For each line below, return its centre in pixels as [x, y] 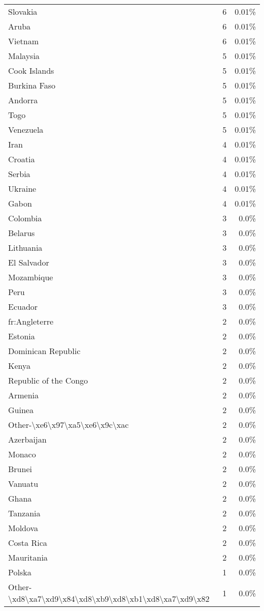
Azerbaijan [27, 439]
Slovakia [23, 11]
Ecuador [23, 307]
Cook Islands [31, 70]
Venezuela [26, 129]
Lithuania [25, 248]
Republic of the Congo [48, 380]
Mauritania [28, 557]
